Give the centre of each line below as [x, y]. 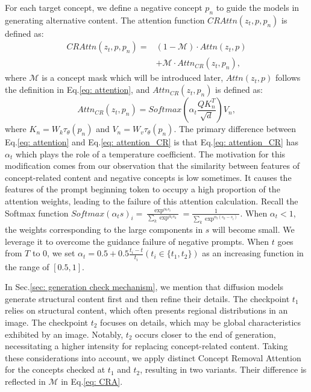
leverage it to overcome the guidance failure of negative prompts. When [137, 241]
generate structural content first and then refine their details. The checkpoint [147, 298]
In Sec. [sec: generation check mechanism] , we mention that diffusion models [144, 287]
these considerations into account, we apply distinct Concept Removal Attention [153, 357]
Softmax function [37, 213]
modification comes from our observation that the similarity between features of [152, 166]
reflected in [25, 381]
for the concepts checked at [55, 369]
